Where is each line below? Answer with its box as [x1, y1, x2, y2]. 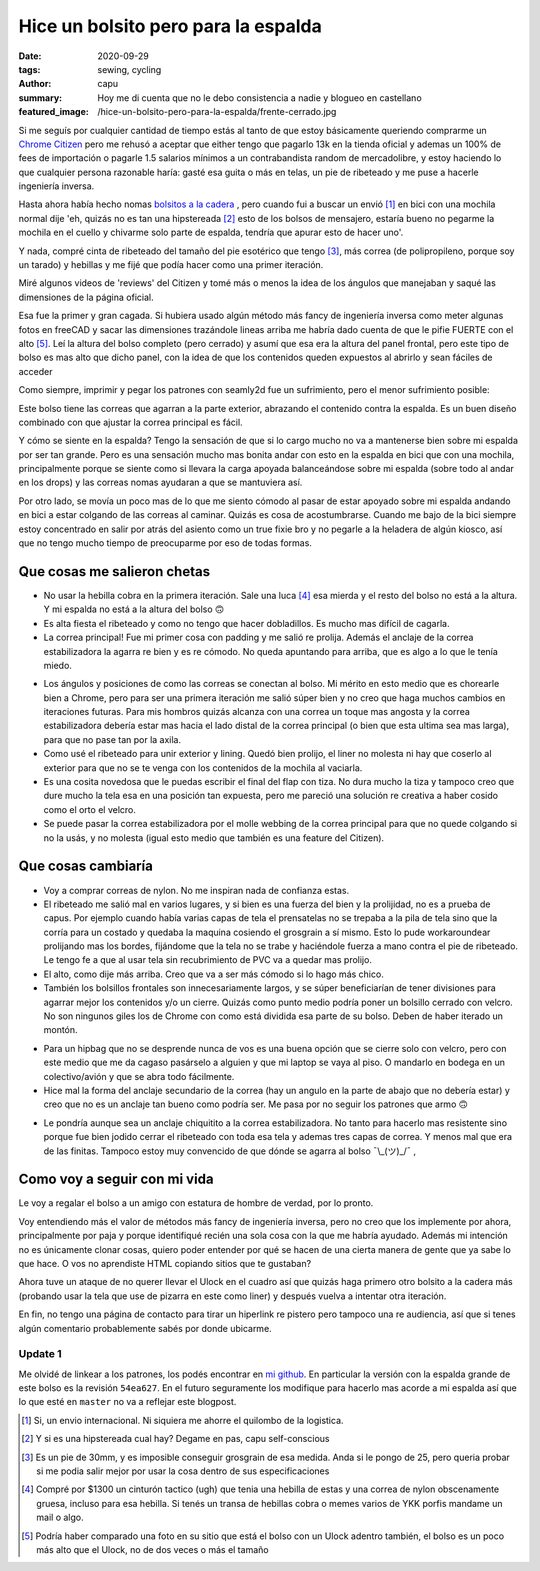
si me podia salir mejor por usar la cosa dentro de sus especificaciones [36, 1465, 330, 1477]
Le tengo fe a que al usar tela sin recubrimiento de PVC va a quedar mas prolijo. [43, 954, 372, 966]
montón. [43, 1024, 79, 1036]
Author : [18, 78, 52, 90]
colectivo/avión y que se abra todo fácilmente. [43, 1070, 235, 1082]
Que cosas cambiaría [18, 858, 154, 875]
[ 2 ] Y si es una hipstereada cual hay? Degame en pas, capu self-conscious [21, 1433, 330, 1445]
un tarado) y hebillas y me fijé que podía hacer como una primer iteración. [18, 259, 324, 271]
